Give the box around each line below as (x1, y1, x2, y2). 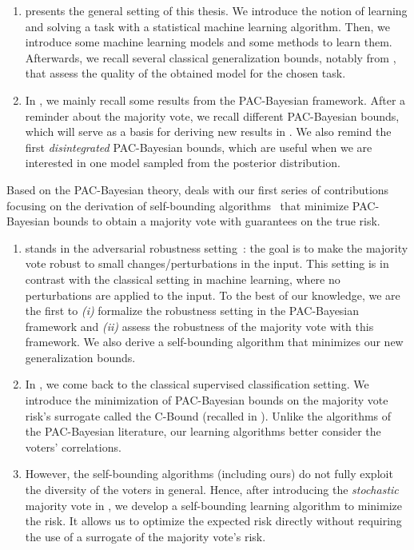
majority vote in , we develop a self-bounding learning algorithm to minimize (25, 496, 402, 513)
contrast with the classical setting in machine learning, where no (25, 270, 340, 287)
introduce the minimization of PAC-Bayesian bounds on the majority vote (25, 392, 388, 409)
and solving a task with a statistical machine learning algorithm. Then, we (25, 18, 390, 34)
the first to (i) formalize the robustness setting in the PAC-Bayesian (25, 302, 360, 319)
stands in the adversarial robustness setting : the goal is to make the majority (25, 239, 408, 256)
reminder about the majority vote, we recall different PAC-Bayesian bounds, (25, 107, 400, 124)
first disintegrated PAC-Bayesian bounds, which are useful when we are (25, 138, 372, 155)
